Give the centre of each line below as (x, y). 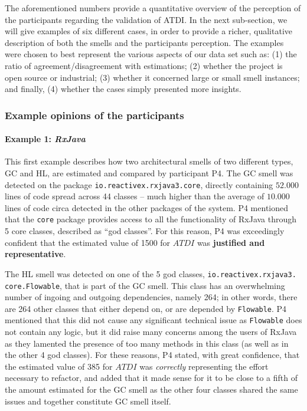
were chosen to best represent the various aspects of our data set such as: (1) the (151, 54)
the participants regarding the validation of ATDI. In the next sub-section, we (146, 19)
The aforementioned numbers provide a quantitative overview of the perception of (153, 8)
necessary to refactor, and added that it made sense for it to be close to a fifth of (151, 378)
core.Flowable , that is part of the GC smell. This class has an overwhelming (145, 285)
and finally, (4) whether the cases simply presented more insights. (123, 89)
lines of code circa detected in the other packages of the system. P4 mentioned (147, 207)
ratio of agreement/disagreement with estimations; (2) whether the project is (144, 65)
